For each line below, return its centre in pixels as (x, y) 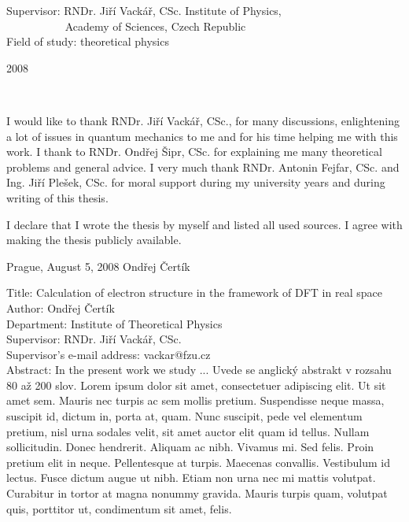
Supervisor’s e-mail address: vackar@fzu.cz (109, 354)
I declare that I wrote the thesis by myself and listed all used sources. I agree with (204, 224)
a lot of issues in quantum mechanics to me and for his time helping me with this (202, 136)
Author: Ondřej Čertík (61, 307)
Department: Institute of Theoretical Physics (114, 323)
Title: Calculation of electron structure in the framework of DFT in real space (194, 292)
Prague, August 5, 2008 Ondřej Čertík (98, 266)
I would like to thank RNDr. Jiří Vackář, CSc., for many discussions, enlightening (203, 120)
